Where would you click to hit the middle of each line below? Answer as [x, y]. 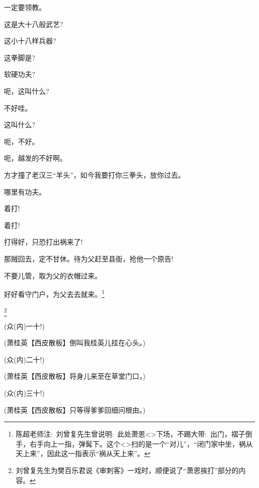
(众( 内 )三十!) [24, 393]
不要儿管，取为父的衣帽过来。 [53, 275]
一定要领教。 [25, 7]
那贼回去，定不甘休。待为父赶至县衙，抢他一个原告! [89, 258]
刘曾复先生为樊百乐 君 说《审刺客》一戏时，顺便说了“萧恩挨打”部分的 [127, 470]
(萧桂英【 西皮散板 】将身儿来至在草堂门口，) [75, 376]
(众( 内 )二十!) [24, 359]
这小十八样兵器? [30, 41]
